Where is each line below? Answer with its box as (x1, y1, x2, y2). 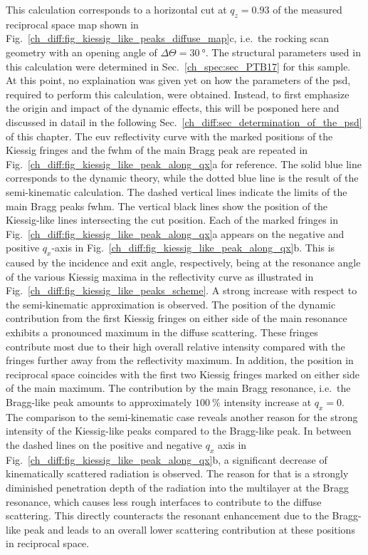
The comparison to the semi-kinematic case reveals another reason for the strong (6, 409, 358, 424)
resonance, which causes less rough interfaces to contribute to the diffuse (6, 494, 322, 509)
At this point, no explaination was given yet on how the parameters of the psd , (6, 73, 351, 88)
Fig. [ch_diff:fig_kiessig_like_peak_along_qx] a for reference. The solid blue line (6, 156, 362, 171)
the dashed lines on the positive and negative (6, 437, 202, 452)
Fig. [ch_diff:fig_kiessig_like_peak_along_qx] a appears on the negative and (6, 226, 345, 241)
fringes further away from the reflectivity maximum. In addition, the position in (6, 353, 354, 368)
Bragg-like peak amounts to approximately (6, 395, 192, 410)
